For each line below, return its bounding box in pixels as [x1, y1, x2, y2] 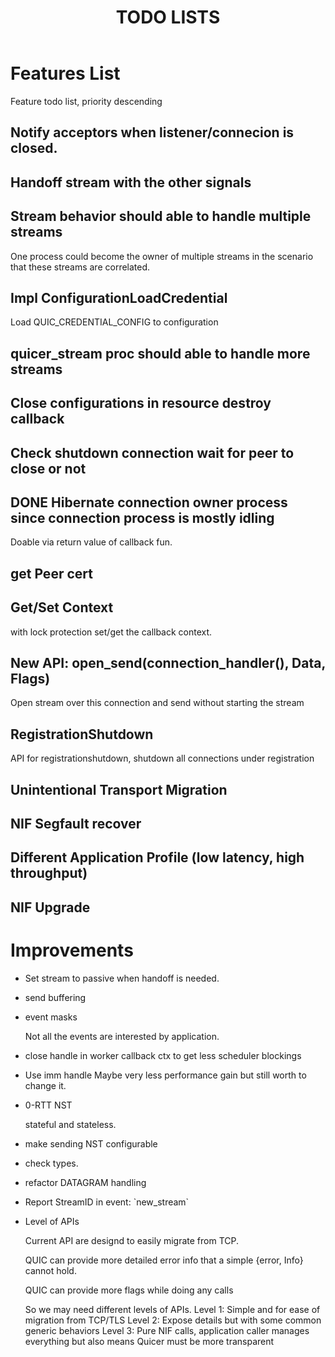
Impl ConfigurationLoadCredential [10, 289, 228, 306]
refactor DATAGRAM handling [24, 1176, 147, 1188]
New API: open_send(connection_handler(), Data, [10, 654, 326, 671]
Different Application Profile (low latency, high [10, 849, 305, 866]
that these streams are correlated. [10, 261, 151, 273]
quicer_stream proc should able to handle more [10, 345, 311, 362]
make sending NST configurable [24, 1137, 158, 1150]
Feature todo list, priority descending [10, 95, 163, 107]
